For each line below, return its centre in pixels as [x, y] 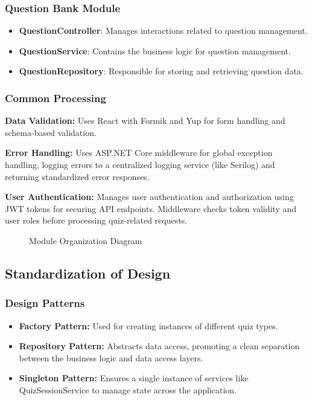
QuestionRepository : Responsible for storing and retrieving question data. [161, 71]
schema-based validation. [51, 132]
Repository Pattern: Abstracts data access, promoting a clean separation [159, 346]
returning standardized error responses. [77, 176]
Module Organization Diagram [86, 240]
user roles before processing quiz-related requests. [96, 220]
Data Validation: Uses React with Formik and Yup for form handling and [145, 121]
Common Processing [56, 98]
